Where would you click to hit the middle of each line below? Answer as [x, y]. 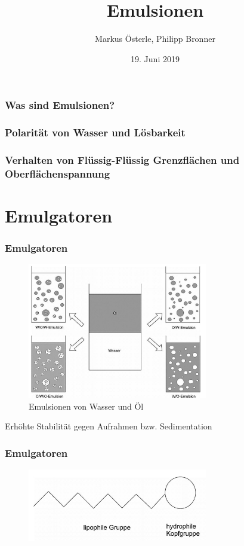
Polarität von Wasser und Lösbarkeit [95, 132]
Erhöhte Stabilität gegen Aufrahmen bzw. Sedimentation [109, 426]
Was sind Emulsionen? [60, 105]
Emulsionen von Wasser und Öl [86, 406]
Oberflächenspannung [58, 173]
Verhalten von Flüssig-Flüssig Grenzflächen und [122, 160]
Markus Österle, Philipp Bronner [155, 39]
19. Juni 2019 [155, 58]
